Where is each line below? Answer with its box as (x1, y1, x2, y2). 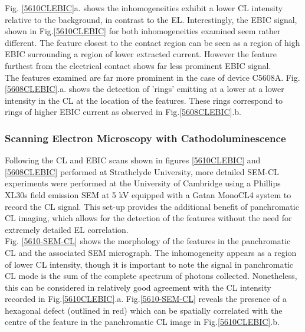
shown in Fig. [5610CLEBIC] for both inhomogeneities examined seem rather (5, 25, 281, 37)
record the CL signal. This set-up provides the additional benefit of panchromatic (5, 200, 299, 212)
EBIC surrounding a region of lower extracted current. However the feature (5, 48, 277, 60)
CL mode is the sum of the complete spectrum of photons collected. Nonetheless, (5, 269, 297, 282)
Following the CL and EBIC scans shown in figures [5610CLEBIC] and (5, 154, 261, 166)
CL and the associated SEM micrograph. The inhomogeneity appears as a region (5, 246, 297, 258)
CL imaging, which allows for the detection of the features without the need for (5, 212, 292, 224)
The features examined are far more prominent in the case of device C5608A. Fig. (5, 71, 300, 83)
